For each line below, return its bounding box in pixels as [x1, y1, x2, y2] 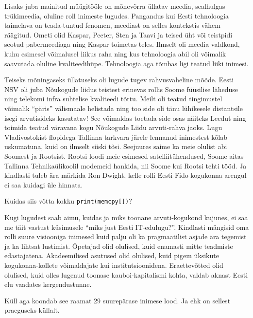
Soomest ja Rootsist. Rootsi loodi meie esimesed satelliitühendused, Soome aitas [4, 150, 244, 161]
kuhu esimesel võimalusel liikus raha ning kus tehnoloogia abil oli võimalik [4, 48, 226, 58]
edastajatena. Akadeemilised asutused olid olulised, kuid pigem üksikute [4, 250, 219, 261]
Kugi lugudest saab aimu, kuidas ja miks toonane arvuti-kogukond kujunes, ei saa [4, 212, 248, 222]
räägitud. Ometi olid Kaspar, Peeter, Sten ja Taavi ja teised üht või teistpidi [4, 29, 233, 39]
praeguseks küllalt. [4, 305, 60, 315]
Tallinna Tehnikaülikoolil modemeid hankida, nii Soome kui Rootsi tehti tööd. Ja [4, 160, 247, 170]
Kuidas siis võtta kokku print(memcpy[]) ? [4, 196, 132, 206]
